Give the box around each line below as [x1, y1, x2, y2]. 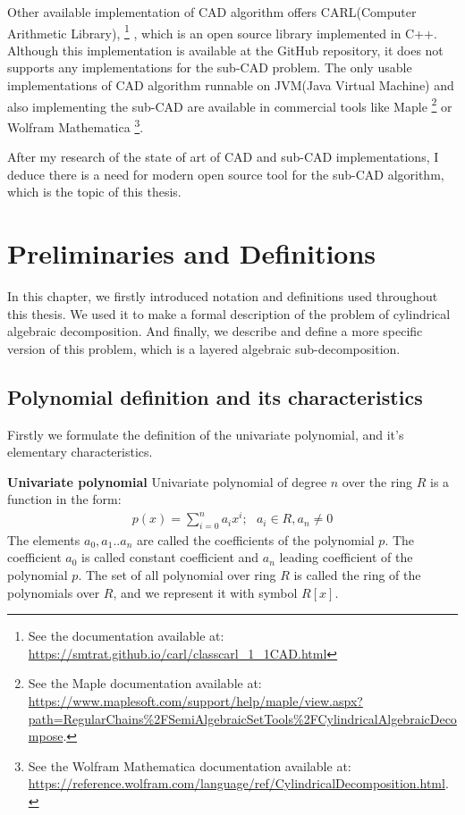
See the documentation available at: [28, 626, 224, 645]
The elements [7, 530, 80, 549]
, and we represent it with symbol [113, 583, 298, 601]
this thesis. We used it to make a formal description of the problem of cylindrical [7, 304, 451, 323]
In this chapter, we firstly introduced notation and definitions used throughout [7, 287, 438, 306]
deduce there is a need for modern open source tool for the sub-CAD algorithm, [7, 164, 444, 183]
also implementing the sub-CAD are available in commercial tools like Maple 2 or [7, 94, 452, 115]
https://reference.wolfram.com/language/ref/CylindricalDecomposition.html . [28, 774, 449, 793]
